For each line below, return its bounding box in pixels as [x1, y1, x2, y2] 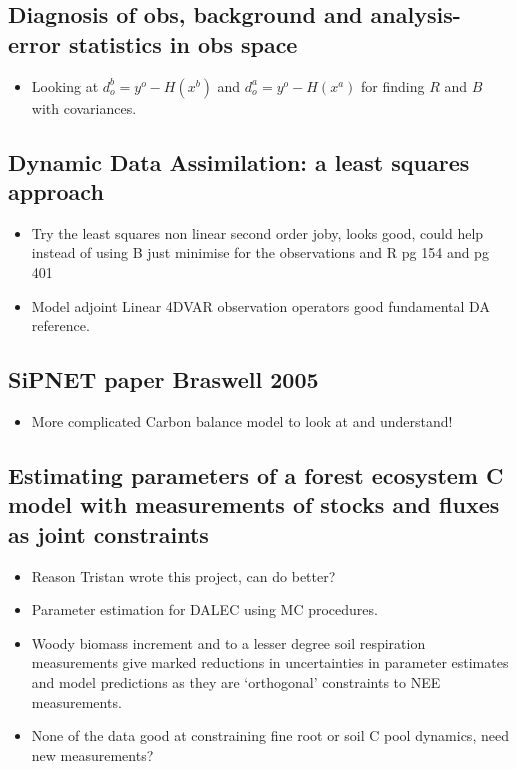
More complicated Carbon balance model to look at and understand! [31, 410, 453, 431]
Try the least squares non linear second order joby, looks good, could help [31, 222, 484, 243]
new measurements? [31, 744, 154, 765]
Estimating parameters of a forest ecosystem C [8, 459, 504, 490]
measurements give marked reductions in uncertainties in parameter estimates [31, 652, 509, 673]
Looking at [31, 75, 99, 96]
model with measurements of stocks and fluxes [8, 489, 500, 520]
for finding [361, 75, 425, 96]
